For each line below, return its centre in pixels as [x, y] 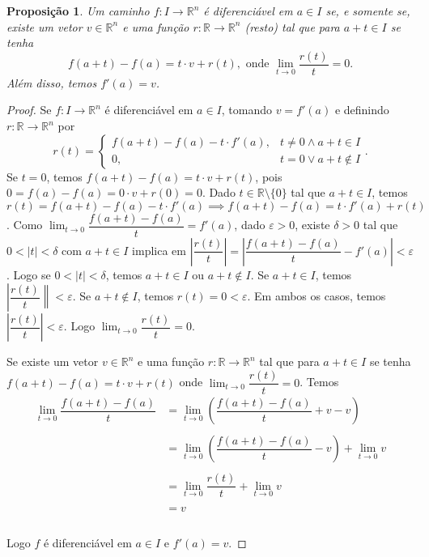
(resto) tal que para [292, 26]
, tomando [246, 110]
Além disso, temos [52, 82]
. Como [25, 225]
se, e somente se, [368, 11]
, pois [269, 176]
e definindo [362, 110]
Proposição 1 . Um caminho [78, 11]
